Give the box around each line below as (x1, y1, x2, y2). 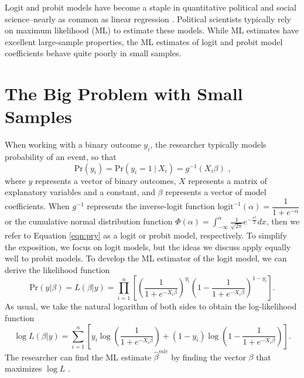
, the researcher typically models (150, 138, 267, 151)
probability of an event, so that (5, 151, 117, 163)
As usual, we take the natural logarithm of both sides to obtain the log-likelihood (5, 300, 297, 312)
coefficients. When (5, 200, 70, 212)
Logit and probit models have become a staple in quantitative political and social (5, 1, 296, 13)
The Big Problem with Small (5, 81, 243, 105)
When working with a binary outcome (5, 138, 141, 151)
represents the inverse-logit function (87, 200, 215, 212)
